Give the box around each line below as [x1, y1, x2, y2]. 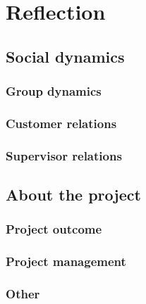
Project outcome [6, 220, 102, 238]
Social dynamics [6, 45, 125, 67]
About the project [6, 184, 141, 205]
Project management [6, 253, 126, 270]
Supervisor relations [6, 146, 122, 164]
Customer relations [6, 114, 117, 132]
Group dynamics [6, 82, 102, 100]
